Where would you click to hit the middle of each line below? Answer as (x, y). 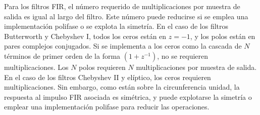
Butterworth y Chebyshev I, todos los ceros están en (85, 36)
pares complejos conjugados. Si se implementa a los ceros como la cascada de (123, 46)
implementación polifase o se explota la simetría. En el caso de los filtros (116, 26)
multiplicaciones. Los (36, 67)
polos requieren (102, 67)
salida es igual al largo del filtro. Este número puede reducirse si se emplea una (126, 16)
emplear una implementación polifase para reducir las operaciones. (107, 107)
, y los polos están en (223, 36)
